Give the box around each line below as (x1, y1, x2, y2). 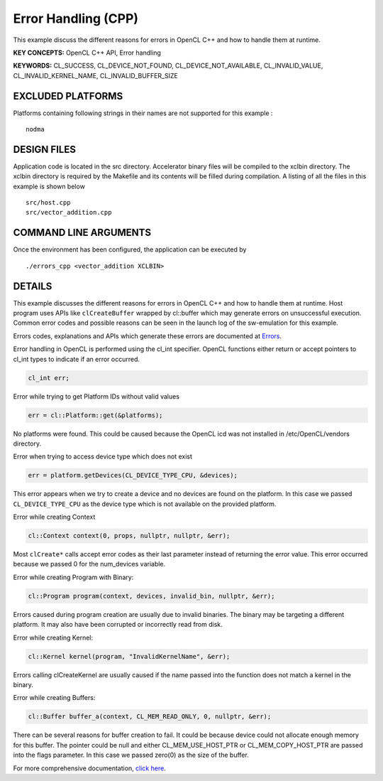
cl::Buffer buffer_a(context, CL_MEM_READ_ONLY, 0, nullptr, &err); (28, 713, 272, 721)
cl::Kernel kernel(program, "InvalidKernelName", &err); (28, 652, 231, 660)
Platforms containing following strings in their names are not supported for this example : (13, 109, 273, 117)
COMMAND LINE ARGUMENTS (13, 227, 152, 239)
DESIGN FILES (13, 143, 76, 156)
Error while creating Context (13, 512, 96, 522)
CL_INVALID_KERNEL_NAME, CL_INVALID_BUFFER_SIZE (13, 71, 179, 80)
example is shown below (13, 182, 85, 190)
